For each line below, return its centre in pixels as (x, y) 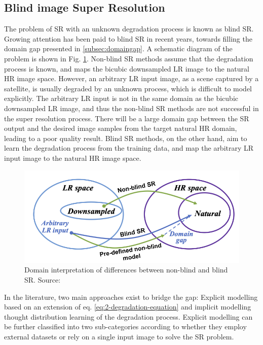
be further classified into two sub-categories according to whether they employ (125, 326)
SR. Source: (43, 280)
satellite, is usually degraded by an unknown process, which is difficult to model (128, 88)
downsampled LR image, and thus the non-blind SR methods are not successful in (131, 108)
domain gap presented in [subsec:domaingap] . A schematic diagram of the (118, 48)
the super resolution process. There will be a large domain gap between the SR (127, 118)
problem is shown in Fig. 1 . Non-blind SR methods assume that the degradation (129, 58)
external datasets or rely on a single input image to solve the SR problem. (119, 337)
